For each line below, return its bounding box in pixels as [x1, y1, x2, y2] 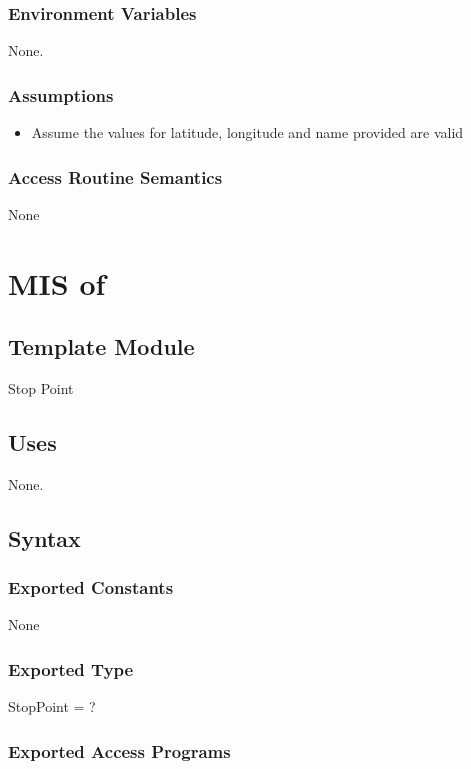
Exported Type [8, 656, 134, 681]
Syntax [8, 522, 81, 553]
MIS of [8, 262, 106, 303]
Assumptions [8, 82, 114, 107]
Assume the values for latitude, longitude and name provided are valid [31, 122, 464, 143]
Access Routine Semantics [8, 164, 223, 189]
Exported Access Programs [8, 738, 231, 763]
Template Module [8, 331, 195, 362]
